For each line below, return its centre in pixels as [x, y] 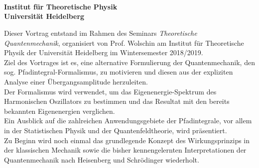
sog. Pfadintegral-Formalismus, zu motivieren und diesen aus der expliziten [119, 72]
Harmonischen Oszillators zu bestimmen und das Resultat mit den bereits [117, 101]
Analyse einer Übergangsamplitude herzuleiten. [76, 81]
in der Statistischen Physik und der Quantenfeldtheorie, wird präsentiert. [116, 130]
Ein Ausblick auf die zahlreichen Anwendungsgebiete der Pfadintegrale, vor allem [128, 121]
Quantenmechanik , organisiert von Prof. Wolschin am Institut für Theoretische [124, 42]
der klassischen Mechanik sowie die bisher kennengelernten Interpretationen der [125, 150]
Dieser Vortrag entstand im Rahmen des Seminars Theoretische [101, 33]
